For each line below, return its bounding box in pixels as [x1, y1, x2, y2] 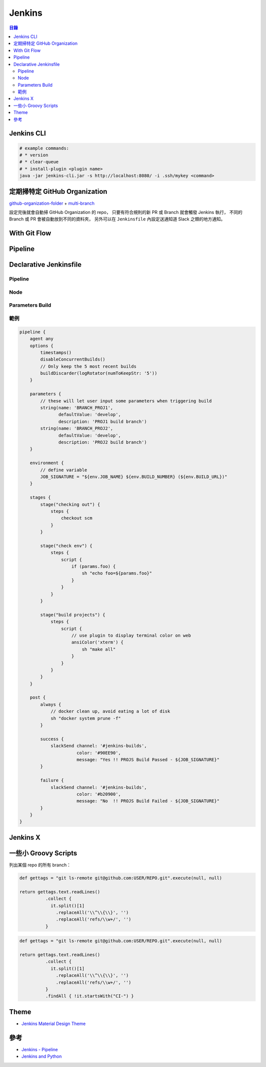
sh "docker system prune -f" [50, 715, 121, 721]
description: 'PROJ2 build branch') [58, 439, 147, 445]
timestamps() [40, 350, 72, 355]
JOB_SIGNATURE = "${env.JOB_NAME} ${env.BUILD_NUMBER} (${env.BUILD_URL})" [40, 474, 228, 479]
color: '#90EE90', [76, 750, 121, 755]
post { [30, 695, 46, 700]
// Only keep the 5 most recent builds [40, 363, 136, 369]
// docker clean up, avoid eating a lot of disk [50, 709, 170, 714]
